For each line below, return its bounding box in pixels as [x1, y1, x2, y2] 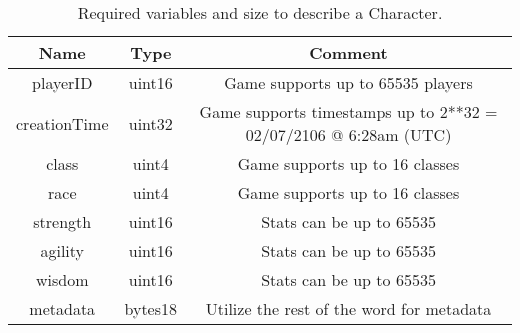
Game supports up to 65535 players [224, 71, 473, 94]
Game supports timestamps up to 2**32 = [199, 100, 498, 123]
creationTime [16, 111, 109, 135]
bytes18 [124, 297, 178, 320]
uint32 [128, 111, 173, 135]
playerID [32, 71, 93, 94]
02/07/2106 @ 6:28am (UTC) [245, 123, 452, 146]
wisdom [35, 268, 89, 291]
